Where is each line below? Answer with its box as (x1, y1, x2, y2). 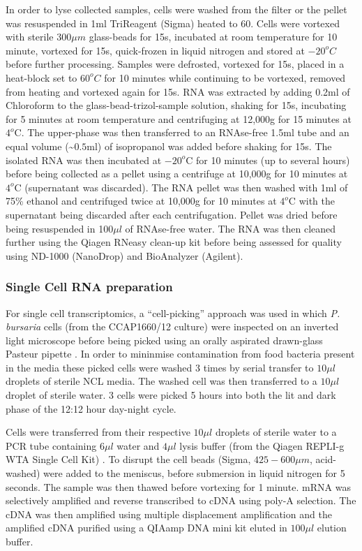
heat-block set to (6, 70, 77, 85)
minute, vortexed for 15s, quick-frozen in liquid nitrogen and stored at (6, 43, 305, 57)
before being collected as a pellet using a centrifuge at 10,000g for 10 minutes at (6, 166, 348, 181)
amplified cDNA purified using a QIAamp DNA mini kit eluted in (6, 520, 287, 535)
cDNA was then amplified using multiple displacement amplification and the (6, 506, 332, 521)
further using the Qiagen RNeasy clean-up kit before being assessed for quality (6, 235, 342, 249)
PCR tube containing (6, 438, 97, 453)
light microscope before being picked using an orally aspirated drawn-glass (6, 332, 323, 347)
